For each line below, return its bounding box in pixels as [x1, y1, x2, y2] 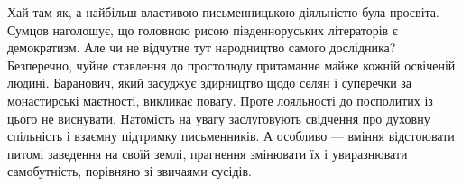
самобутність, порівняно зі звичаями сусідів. [7, 162, 252, 181]
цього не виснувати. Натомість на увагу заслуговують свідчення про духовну [7, 108, 430, 127]
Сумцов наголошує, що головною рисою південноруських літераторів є [7, 20, 398, 39]
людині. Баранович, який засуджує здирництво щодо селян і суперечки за [7, 73, 412, 92]
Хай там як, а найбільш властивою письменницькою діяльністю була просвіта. [7, 3, 439, 21]
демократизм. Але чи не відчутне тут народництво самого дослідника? [7, 38, 396, 57]
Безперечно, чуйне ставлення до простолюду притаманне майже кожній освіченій [7, 55, 456, 74]
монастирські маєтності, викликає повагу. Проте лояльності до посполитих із [7, 90, 433, 109]
